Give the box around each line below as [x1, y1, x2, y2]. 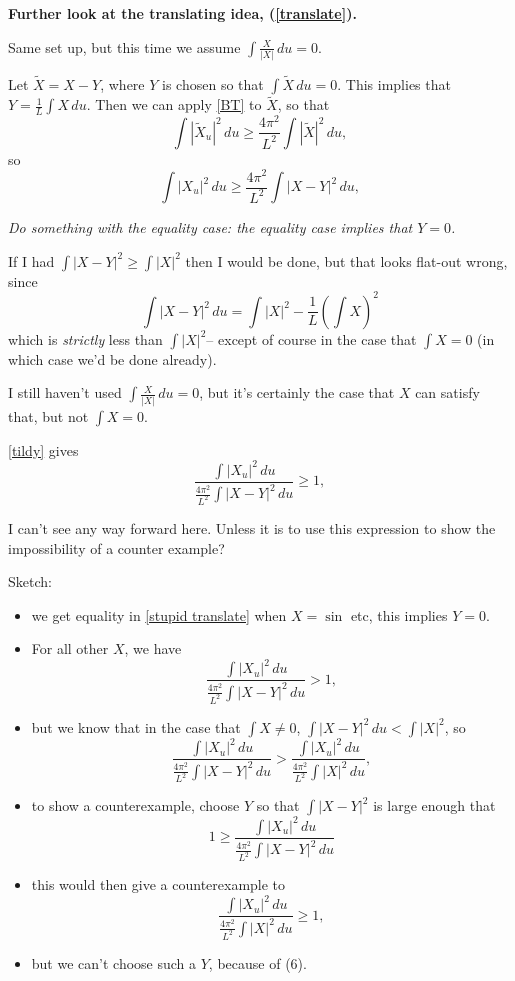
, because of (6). [208, 952, 307, 973]
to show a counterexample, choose [31, 795, 240, 816]
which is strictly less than [8, 328, 163, 349]
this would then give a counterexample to [31, 874, 286, 895]
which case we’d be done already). [8, 348, 217, 369]
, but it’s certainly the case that [199, 382, 395, 403]
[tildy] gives [8, 439, 79, 460]
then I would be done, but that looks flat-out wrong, [185, 250, 508, 271]
